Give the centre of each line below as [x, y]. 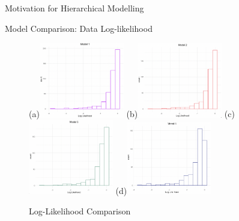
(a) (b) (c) [132, 114]
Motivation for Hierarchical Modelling [74, 8]
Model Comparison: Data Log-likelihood [79, 28]
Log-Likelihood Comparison [80, 210]
